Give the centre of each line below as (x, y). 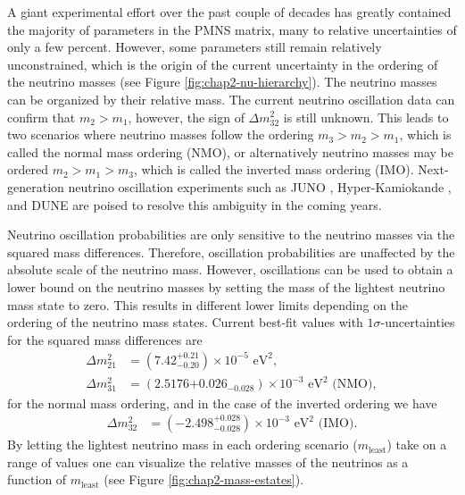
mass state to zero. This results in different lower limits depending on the (208, 304)
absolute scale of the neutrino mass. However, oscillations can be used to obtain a (230, 269)
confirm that (42, 117)
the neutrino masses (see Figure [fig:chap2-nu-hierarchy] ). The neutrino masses (222, 82)
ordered (28, 169)
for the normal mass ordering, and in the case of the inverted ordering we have (222, 403)
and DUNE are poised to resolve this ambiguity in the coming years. (195, 204)
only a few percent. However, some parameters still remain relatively (195, 47)
